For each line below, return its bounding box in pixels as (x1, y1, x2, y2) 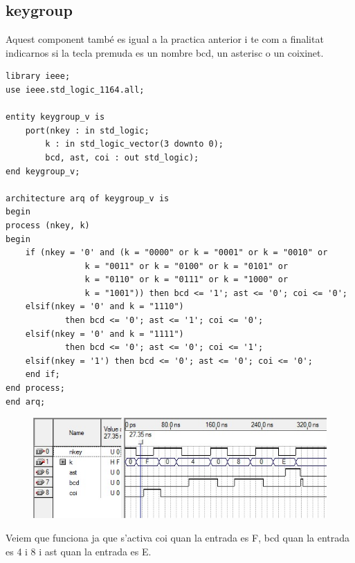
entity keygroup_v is (6, 112, 105, 122)
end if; (25, 369, 60, 380)
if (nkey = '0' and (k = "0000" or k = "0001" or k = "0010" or (25, 248, 328, 258)
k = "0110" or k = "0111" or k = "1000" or (84, 275, 289, 285)
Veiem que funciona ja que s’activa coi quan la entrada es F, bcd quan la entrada (6, 530, 350, 545)
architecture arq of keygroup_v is (6, 193, 170, 203)
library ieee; (6, 71, 71, 82)
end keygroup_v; (6, 166, 80, 176)
